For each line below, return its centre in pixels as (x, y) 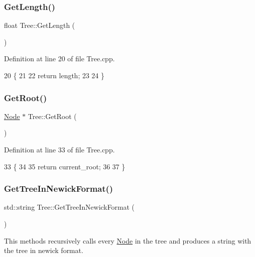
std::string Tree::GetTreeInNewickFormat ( (69, 207)
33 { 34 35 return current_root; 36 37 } (65, 166)
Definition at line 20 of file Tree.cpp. (60, 59)
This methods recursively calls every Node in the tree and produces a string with (128, 240)
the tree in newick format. (44, 250)
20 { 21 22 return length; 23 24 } (54, 75)
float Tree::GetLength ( (40, 25)
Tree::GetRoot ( (52, 116)
